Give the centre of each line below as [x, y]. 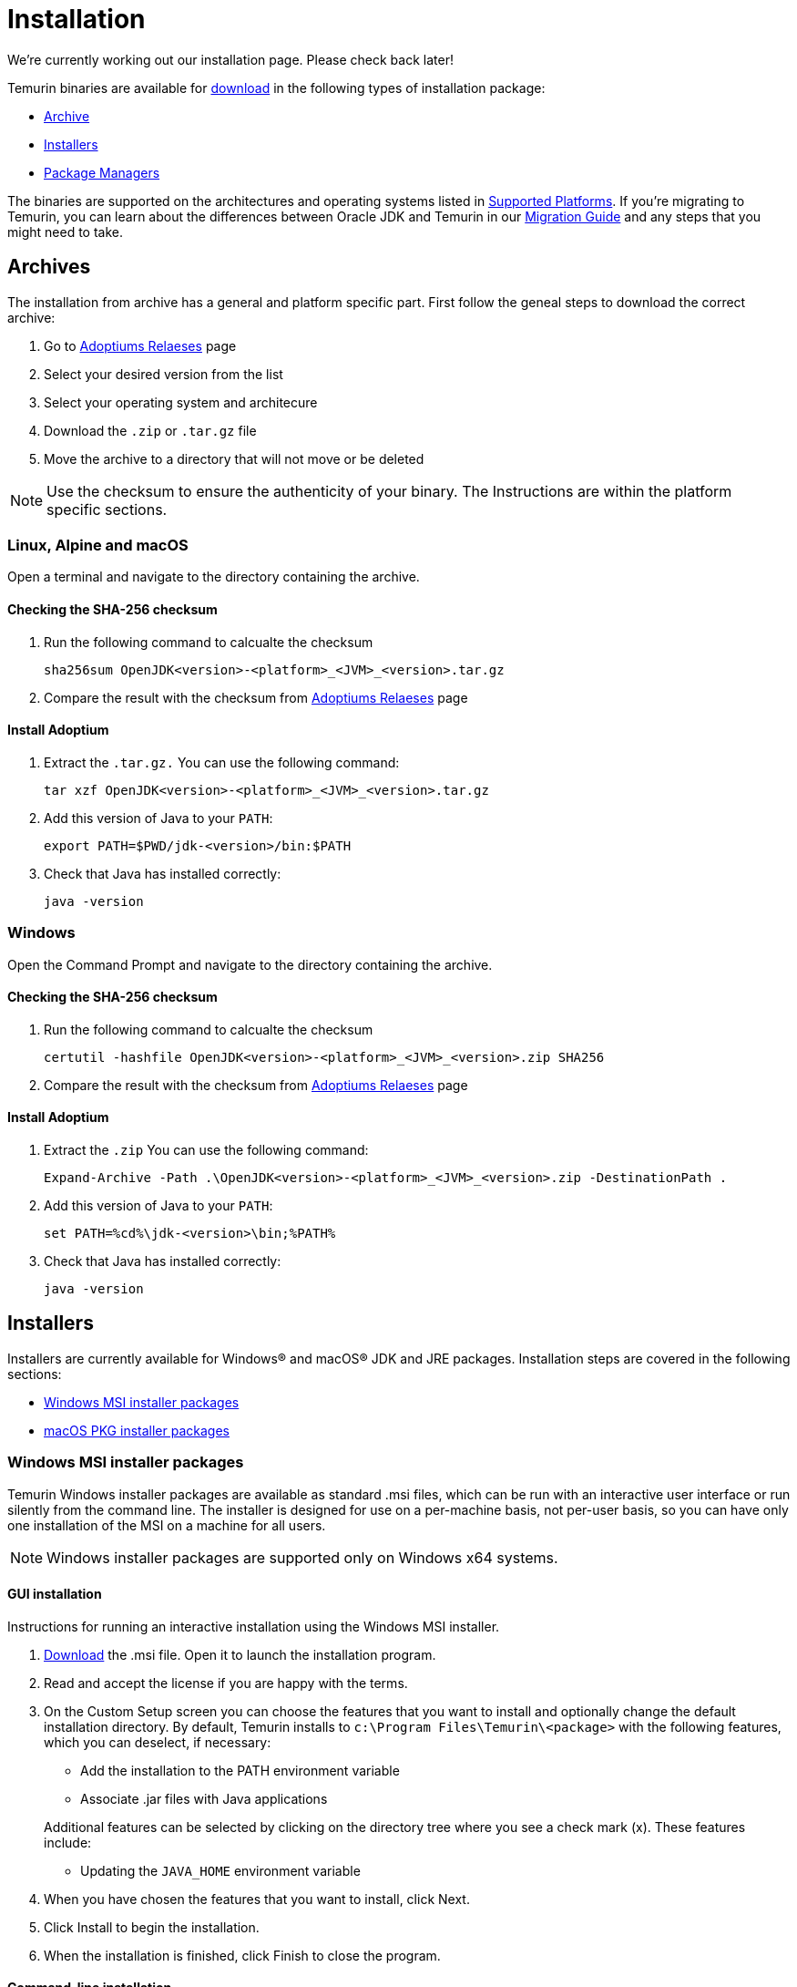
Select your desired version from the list [163, 374]
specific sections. [107, 509]
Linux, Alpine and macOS [98, 545]
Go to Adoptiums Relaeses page [140, 345]
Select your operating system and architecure [181, 402]
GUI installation [55, 1594]
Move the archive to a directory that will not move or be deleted [234, 458]
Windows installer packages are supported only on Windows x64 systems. [302, 1557]
